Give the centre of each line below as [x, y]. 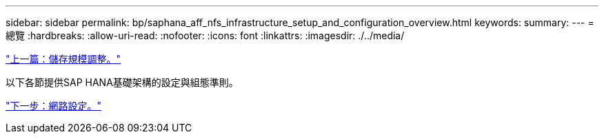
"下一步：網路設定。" [54, 106]
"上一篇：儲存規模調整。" [63, 59]
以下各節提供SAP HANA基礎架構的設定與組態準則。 [122, 82]
